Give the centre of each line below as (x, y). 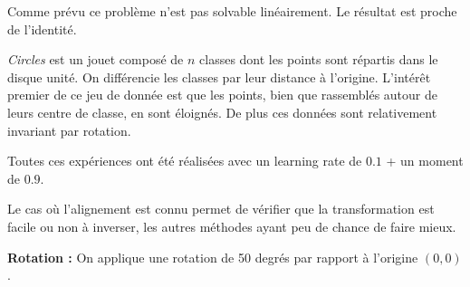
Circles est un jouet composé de (96, 59)
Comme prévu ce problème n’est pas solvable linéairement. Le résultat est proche (232, 11)
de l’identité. (42, 29)
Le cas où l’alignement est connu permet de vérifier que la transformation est (221, 209)
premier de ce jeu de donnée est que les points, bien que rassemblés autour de (223, 95)
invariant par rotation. (69, 130)
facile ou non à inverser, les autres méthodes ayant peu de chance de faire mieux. (232, 226)
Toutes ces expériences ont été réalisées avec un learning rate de (185, 161)
